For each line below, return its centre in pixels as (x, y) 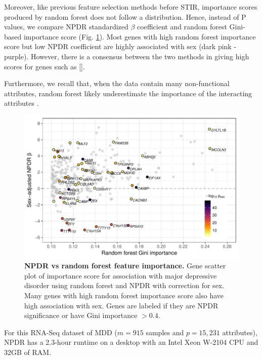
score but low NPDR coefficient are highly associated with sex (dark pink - (120, 46)
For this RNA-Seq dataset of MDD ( (61, 332)
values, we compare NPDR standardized (66, 27)
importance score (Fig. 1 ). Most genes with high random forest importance (140, 36)
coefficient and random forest (182, 27)
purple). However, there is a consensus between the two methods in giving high (127, 56)
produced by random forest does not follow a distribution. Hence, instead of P (125, 16)
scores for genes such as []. (45, 66)
